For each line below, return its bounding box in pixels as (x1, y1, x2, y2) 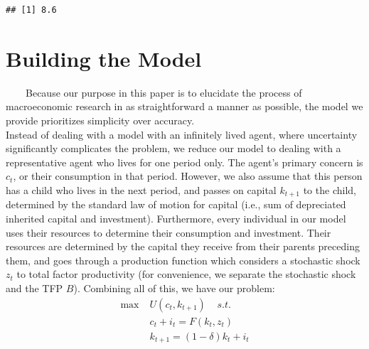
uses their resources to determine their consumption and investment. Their (6, 225, 331, 240)
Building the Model (6, 43, 202, 73)
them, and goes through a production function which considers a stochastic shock (6, 252, 360, 267)
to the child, (303, 182, 356, 197)
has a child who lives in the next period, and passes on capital (6, 182, 277, 197)
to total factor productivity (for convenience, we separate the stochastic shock (16, 267, 356, 281)
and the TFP (6, 280, 63, 295)
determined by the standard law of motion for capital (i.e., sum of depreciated (6, 197, 346, 212)
